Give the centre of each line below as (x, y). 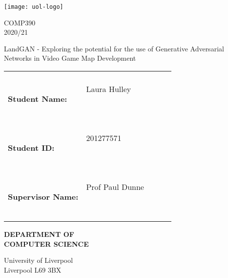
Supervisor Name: (43, 196)
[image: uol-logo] (34, 7)
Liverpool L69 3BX (33, 269)
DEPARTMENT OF (39, 234)
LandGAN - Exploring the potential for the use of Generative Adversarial (114, 48)
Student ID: (31, 147)
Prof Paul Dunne (115, 187)
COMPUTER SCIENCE (46, 243)
